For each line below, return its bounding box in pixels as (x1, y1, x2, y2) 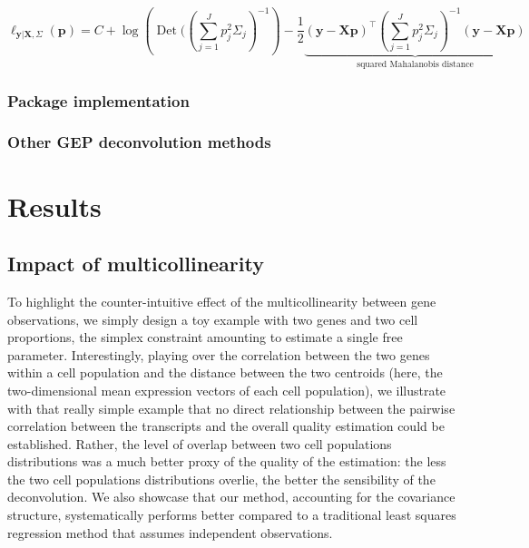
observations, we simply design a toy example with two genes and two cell (7, 309, 418, 328)
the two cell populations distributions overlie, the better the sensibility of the (7, 469, 436, 488)
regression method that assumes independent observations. (7, 523, 333, 542)
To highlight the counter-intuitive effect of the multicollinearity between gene (7, 291, 436, 310)
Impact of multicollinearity (7, 250, 264, 278)
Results (7, 187, 102, 224)
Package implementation (7, 89, 190, 112)
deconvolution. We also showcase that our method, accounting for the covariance (7, 487, 456, 506)
